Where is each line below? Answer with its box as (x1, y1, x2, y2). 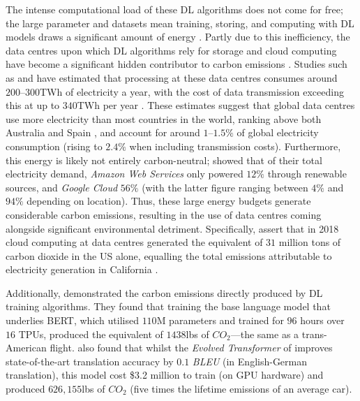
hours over (300, 313, 345, 328)
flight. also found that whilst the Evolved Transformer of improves (50, 340, 333, 355)
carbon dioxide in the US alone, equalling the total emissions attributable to (6, 248, 332, 263)
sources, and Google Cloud (6, 180, 118, 194)
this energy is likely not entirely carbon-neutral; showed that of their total (6, 152, 322, 167)
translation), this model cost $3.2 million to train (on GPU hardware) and (6, 367, 324, 382)
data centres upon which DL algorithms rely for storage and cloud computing (6, 43, 337, 57)
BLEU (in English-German (192, 353, 308, 368)
